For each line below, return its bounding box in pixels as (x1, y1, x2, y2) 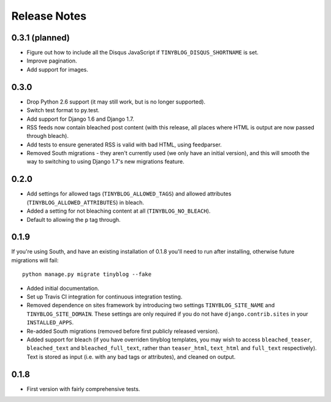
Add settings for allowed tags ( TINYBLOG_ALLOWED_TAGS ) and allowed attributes (26, 190, 232, 197)
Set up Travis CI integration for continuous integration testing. (26, 293, 183, 300)
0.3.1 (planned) (11, 32, 70, 43)
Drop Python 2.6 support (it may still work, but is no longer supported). (26, 98, 205, 105)
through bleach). (26, 132, 69, 140)
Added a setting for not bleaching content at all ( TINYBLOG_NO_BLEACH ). (26, 207, 211, 214)
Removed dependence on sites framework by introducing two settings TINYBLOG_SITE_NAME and (26, 301, 275, 309)
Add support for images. (26, 66, 89, 73)
